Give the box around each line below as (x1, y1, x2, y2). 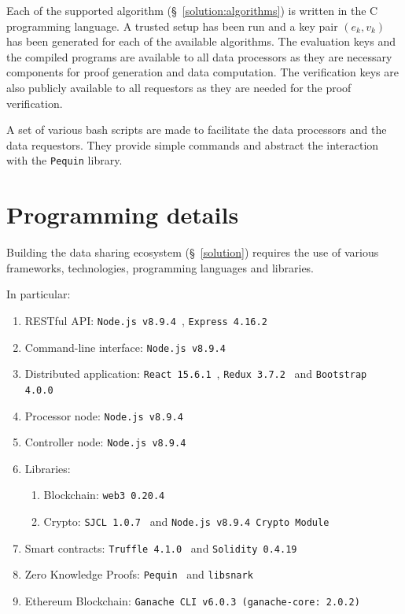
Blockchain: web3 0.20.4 (43, 486, 165, 503)
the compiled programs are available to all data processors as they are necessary (6, 48, 392, 65)
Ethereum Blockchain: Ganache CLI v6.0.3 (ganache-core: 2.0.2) (24, 593, 360, 609)
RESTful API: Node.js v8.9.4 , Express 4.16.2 (24, 312, 267, 328)
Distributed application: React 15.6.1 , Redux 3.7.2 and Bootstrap (24, 365, 367, 382)
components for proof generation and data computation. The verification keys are (6, 64, 399, 80)
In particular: (6, 286, 71, 302)
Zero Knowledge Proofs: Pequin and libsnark (24, 566, 253, 583)
